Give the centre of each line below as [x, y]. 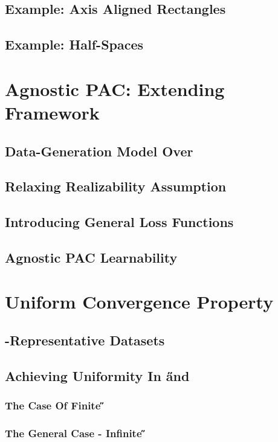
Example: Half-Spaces [74, 44]
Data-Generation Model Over [99, 151]
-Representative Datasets [85, 340]
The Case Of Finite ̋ [55, 405]
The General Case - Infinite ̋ [75, 433]
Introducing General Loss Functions [119, 222]
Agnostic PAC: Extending [115, 88]
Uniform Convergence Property [139, 302]
